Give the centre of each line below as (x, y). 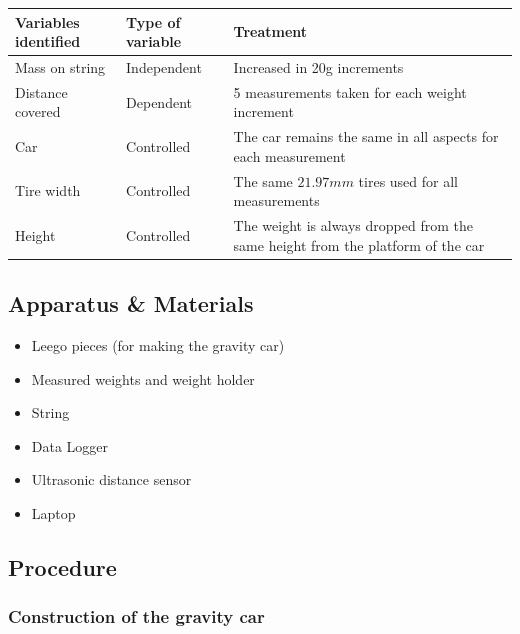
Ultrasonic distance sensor (111, 479)
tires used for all (408, 180)
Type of (153, 21)
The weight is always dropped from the (353, 225)
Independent (164, 66)
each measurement (289, 155)
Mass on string (60, 66)
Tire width (48, 190)
